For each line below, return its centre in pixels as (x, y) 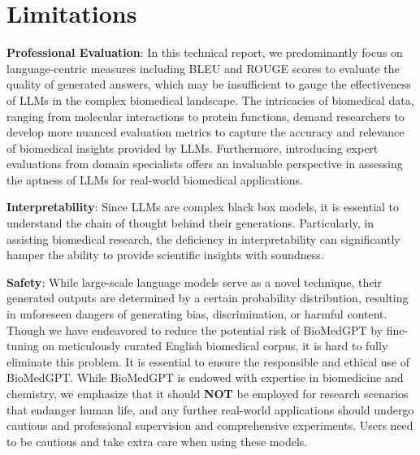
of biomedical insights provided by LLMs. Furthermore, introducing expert (193, 147)
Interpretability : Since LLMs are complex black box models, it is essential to (203, 207)
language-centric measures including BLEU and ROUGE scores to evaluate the (203, 68)
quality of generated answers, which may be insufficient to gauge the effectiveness (209, 84)
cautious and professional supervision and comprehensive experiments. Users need (210, 425)
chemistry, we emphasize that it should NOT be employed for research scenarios (208, 393)
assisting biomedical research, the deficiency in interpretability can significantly (204, 238)
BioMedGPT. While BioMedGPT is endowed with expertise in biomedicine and (205, 377)
